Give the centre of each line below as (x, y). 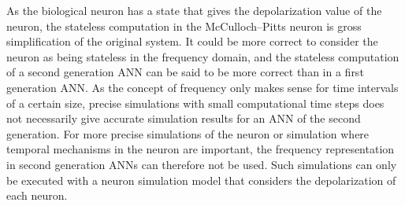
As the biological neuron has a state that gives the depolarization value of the (194, 10)
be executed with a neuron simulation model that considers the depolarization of (201, 180)
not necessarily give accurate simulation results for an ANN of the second (184, 118)
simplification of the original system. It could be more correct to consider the (192, 41)
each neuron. (37, 195)
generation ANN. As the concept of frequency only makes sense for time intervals (202, 87)
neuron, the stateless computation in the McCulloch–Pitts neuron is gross (184, 26)
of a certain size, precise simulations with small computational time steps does (195, 103)
